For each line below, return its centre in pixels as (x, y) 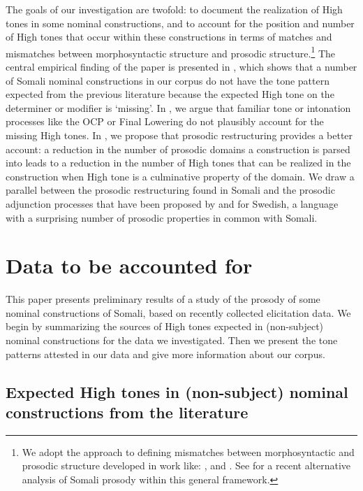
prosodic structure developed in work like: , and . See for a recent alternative (186, 465)
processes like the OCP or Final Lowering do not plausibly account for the (165, 121)
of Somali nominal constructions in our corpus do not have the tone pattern (168, 80)
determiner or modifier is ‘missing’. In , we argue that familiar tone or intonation (178, 107)
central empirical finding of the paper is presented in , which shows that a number (181, 67)
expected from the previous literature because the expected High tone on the (170, 94)
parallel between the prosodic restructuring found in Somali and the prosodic (170, 190)
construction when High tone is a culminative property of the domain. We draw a (180, 176)
